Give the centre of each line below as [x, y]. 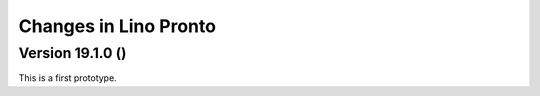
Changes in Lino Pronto [117, 26]
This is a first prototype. [67, 78]
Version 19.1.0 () [72, 53]
